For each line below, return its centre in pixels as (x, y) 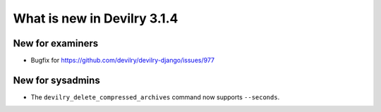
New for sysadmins (56, 80)
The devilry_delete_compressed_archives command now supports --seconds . (155, 97)
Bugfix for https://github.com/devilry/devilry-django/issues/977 (123, 61)
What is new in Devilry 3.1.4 (96, 18)
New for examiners (56, 43)
